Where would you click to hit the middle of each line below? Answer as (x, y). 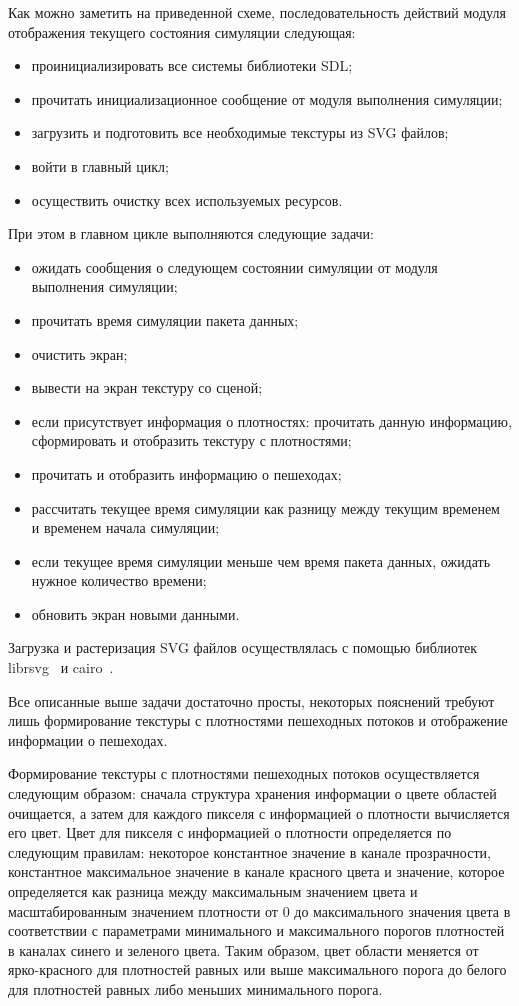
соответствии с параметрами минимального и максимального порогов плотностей (256, 930)
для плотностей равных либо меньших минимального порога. (195, 988)
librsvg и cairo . (61, 667)
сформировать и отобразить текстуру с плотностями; (191, 440)
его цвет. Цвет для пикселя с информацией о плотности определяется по (230, 832)
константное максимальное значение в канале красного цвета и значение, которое (256, 871)
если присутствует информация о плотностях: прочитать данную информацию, (271, 420)
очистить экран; (79, 353)
